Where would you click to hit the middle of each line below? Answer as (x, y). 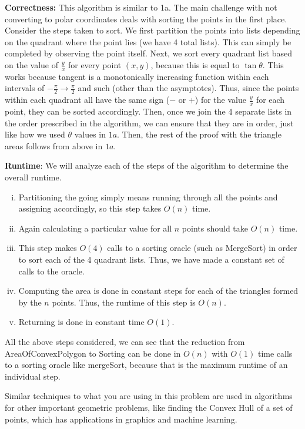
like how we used (35, 134)
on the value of (31, 64)
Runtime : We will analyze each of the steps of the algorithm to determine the (147, 165)
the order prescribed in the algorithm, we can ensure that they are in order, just (149, 123)
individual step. (33, 376)
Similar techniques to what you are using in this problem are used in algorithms (149, 396)
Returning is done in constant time (81, 322)
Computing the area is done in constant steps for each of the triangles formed (158, 291)
